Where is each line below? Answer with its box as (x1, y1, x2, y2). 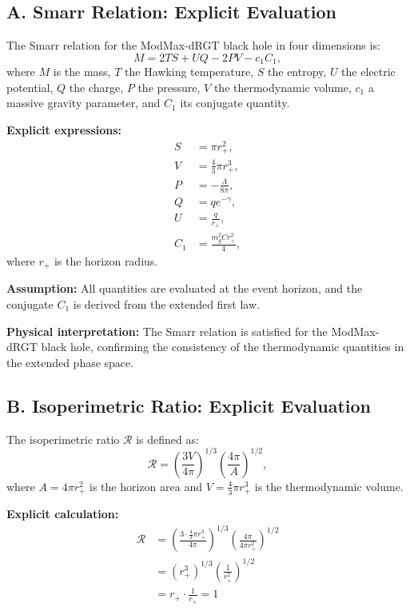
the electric (341, 63, 396, 80)
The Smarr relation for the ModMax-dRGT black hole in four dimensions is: (6, 37, 380, 54)
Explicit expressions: (6, 122, 122, 138)
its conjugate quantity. (180, 94, 290, 111)
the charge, (69, 78, 124, 95)
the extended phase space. (6, 353, 134, 370)
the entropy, (268, 63, 327, 80)
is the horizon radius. (54, 252, 158, 269)
